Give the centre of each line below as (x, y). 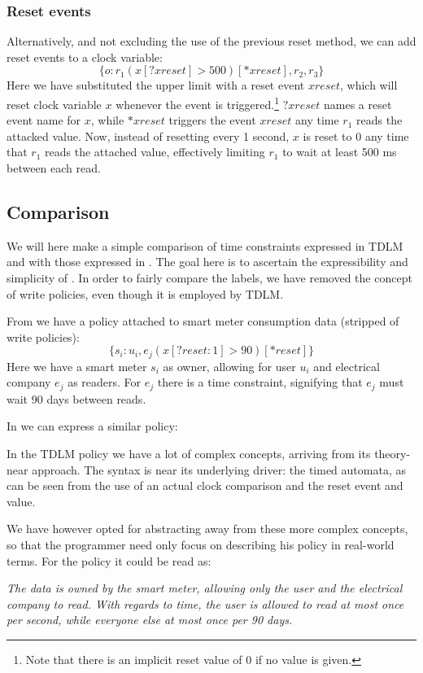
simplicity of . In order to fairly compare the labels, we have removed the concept (209, 278)
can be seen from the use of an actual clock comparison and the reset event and (205, 485)
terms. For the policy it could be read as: (109, 560)
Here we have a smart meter (77, 366)
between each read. (54, 168)
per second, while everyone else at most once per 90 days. (150, 620)
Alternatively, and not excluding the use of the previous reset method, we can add (211, 41)
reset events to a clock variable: (85, 57)
